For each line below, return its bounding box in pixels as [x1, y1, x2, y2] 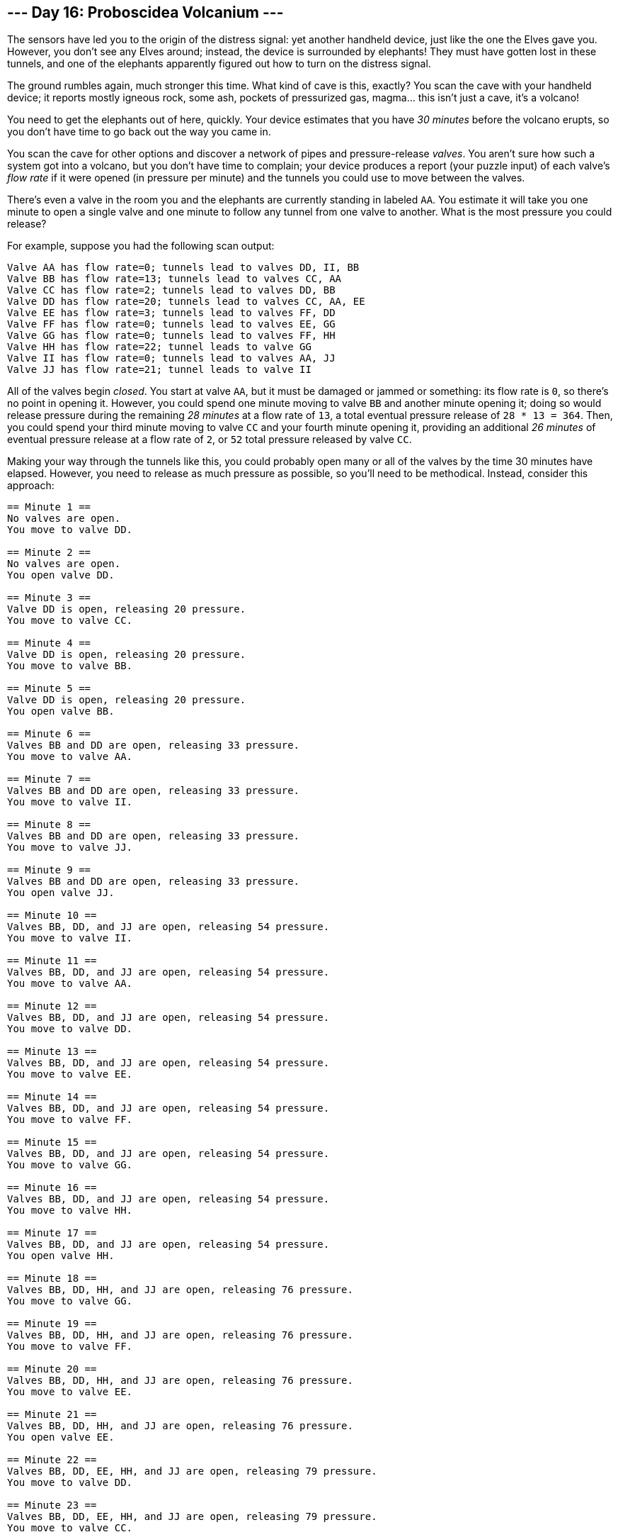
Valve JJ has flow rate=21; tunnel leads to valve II [7, 364, 311, 376]
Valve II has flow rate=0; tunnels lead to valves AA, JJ [7, 352, 336, 364]
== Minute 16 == [7, 1182, 97, 1194]
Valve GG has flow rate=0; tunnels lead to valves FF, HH [7, 330, 336, 342]
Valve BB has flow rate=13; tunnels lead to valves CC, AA [7, 273, 342, 285]
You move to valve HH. [7, 1205, 133, 1217]
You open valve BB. [7, 705, 115, 717]
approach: [7, 479, 55, 492]
